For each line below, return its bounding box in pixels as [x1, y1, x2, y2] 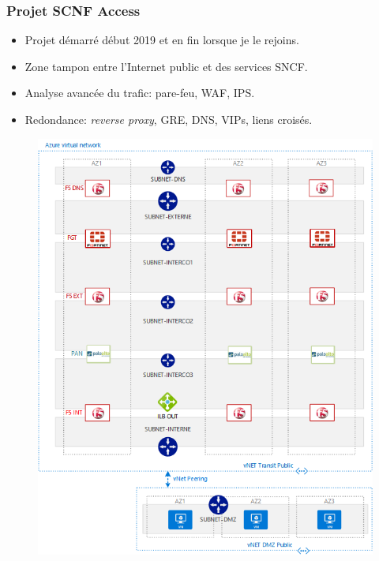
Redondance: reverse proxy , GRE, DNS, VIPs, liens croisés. [24, 111, 313, 127]
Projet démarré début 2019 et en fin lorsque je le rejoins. [24, 32, 299, 48]
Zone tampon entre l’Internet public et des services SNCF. [24, 58, 308, 74]
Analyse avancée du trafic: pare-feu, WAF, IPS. [24, 84, 255, 101]
